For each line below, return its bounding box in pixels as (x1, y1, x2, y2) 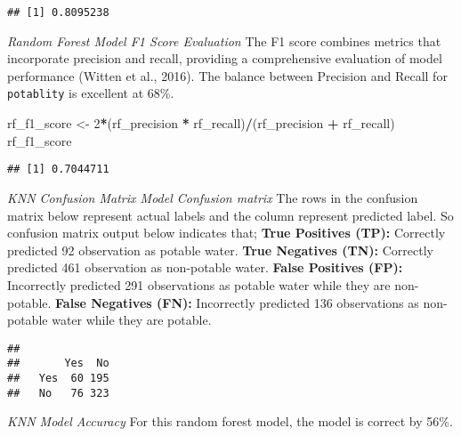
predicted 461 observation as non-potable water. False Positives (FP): (7, 258, 403, 277)
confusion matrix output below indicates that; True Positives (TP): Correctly (7, 223, 446, 242)
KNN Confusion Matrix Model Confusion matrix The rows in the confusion (7, 188, 418, 206)
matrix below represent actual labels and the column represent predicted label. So (7, 206, 454, 224)
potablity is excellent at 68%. (7, 84, 174, 102)
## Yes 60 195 (7, 372, 109, 384)
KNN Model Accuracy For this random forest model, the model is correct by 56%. (7, 412, 453, 431)
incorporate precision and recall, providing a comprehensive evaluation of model (7, 49, 442, 68)
